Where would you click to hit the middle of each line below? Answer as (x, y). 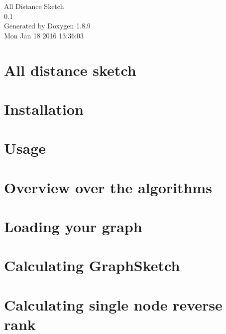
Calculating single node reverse (113, 304)
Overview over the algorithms (108, 187)
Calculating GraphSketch (92, 265)
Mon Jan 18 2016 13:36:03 (44, 35)
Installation (44, 109)
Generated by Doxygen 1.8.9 (47, 26)
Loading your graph (73, 226)
